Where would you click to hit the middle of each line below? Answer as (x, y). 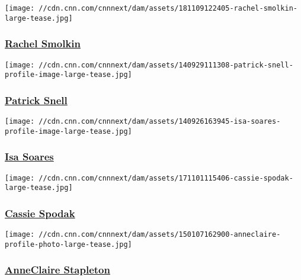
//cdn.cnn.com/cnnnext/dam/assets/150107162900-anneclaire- (160, 235)
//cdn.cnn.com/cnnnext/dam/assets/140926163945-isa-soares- (160, 122)
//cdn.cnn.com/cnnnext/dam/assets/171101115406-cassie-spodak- (166, 178)
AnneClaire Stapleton (57, 270)
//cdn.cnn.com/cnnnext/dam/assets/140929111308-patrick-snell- (166, 65)
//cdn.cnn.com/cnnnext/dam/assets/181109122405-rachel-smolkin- (168, 8)
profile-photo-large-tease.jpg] (68, 244)
